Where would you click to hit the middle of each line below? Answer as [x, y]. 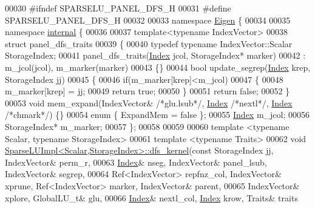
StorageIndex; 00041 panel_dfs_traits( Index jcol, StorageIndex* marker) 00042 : [155, 55]
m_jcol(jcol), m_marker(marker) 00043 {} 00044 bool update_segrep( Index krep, [158, 67]
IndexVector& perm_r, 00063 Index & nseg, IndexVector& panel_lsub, [136, 162]
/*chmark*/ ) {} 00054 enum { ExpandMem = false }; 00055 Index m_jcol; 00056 [157, 115]
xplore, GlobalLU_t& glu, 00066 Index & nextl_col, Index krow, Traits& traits [151, 197]
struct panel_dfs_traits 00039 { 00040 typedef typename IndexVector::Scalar [149, 43]
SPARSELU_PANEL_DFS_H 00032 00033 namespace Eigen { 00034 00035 [148, 20]
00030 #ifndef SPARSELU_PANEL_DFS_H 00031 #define [118, 8]
